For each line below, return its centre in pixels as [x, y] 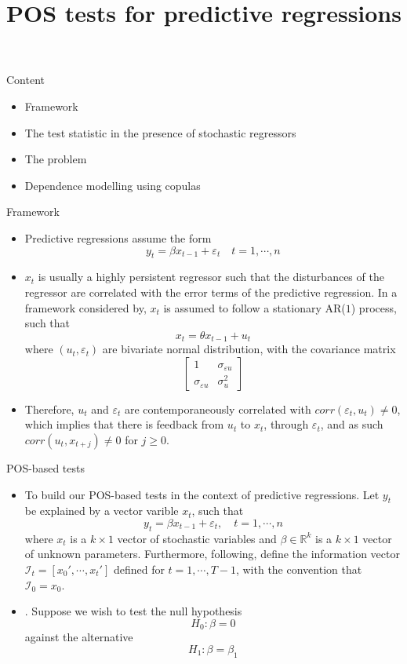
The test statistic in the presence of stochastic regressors [160, 132]
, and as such [352, 424]
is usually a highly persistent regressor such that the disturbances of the [211, 277]
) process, [374, 307]
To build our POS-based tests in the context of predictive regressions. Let [202, 494]
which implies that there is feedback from [124, 424]
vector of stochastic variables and [197, 538]
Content [25, 80]
